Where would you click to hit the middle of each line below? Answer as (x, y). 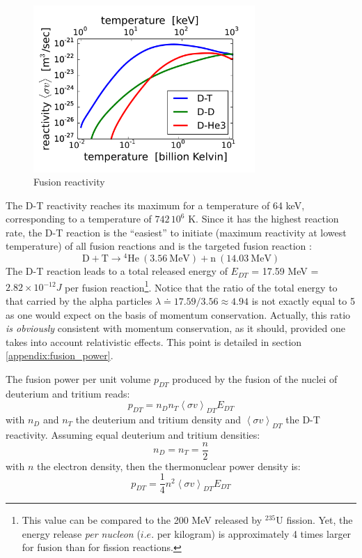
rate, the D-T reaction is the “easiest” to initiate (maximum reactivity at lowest (176, 232)
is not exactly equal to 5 (303, 300)
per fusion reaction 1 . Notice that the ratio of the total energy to (201, 286)
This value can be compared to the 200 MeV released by (142, 520)
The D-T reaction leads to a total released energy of (117, 271)
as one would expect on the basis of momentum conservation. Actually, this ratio (178, 314)
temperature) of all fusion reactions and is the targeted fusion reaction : (159, 246)
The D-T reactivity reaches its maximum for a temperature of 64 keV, (155, 205)
